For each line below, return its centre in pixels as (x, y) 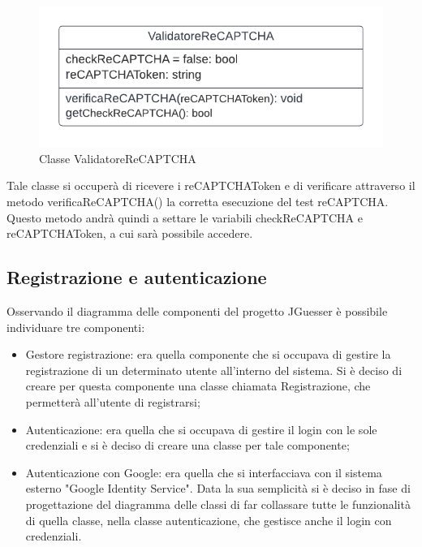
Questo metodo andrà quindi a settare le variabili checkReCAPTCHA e (185, 217)
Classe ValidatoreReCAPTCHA (118, 158)
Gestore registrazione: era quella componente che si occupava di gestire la (208, 354)
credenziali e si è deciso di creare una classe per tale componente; (187, 445)
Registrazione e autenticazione (137, 277)
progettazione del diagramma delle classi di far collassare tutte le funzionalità (218, 504)
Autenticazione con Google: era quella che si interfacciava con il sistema (204, 472)
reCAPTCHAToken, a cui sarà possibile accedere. (130, 233)
